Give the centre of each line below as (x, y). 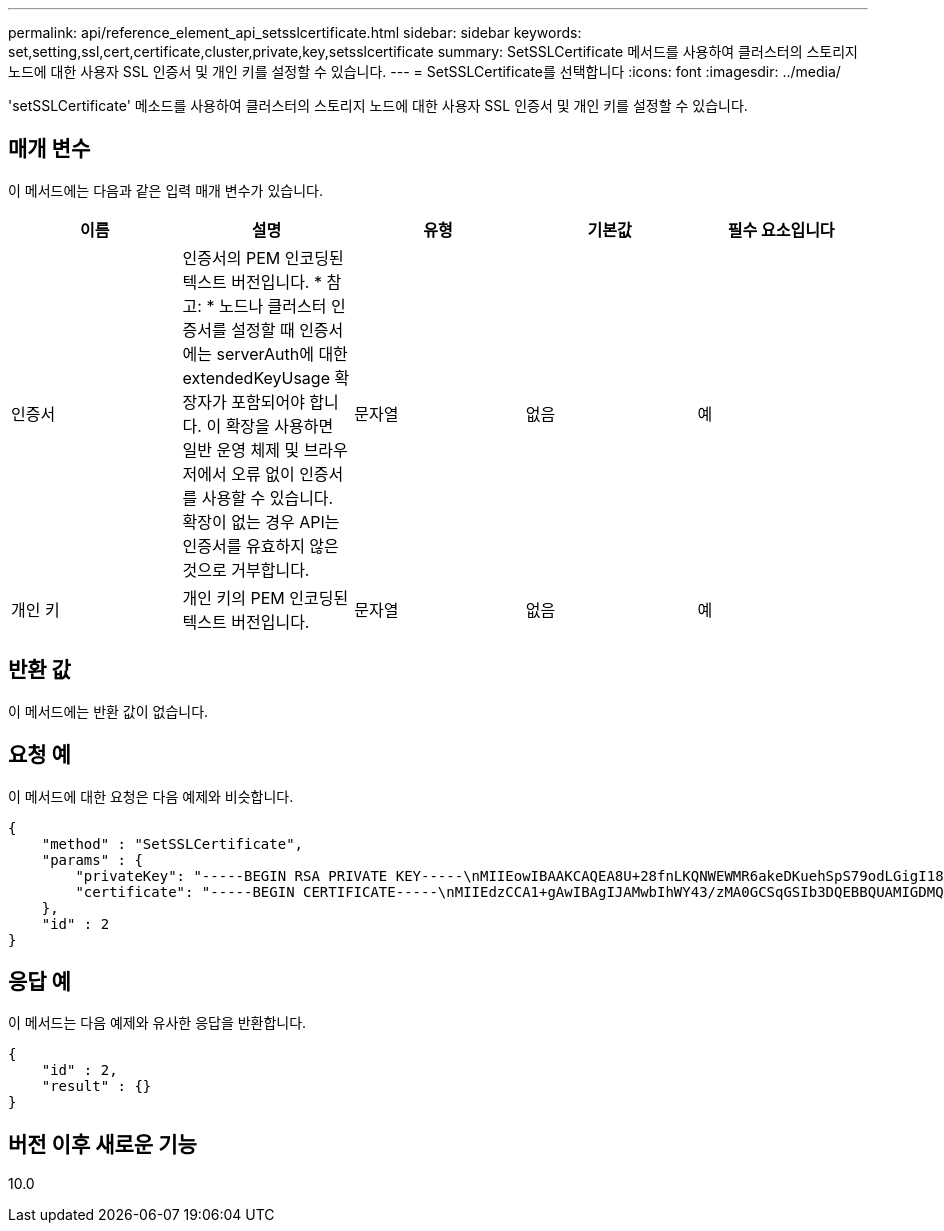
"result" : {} (96, 1086)
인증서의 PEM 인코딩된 (263, 257)
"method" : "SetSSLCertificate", (172, 843)
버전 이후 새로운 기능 (102, 1144)
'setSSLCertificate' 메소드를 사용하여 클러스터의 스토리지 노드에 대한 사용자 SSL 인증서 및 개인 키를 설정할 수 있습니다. (378, 105)
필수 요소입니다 (781, 229)
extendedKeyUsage (256, 377)
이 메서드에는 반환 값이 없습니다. (108, 711)
